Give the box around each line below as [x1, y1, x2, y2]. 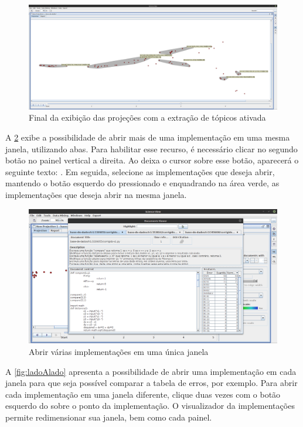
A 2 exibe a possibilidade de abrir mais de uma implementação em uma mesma [5, 131, 290, 144]
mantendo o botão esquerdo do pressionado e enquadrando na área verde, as [5, 177, 280, 189]
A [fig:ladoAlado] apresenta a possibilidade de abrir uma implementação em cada [5, 365, 297, 377]
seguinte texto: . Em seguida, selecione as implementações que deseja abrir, [5, 165, 275, 177]
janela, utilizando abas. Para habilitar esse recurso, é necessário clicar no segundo [5, 142, 298, 155]
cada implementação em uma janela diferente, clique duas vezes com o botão [5, 388, 281, 400]
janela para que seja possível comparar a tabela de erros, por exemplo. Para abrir [5, 377, 298, 389]
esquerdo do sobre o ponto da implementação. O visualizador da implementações [5, 399, 295, 412]
